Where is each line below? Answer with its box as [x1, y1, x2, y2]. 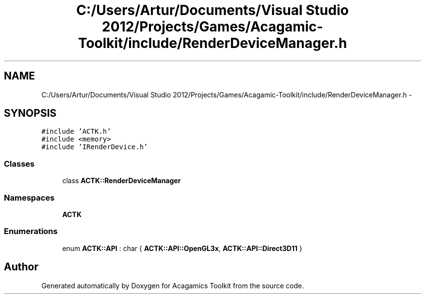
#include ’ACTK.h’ [41, 127, 111, 136]
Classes [4, 158, 35, 169]
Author [4, 261, 38, 273]
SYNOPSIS [4, 107, 57, 120]
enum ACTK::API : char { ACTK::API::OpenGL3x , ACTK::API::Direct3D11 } [62, 244, 302, 252]
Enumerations [4, 226, 58, 236]
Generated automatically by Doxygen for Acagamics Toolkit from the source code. [41, 281, 304, 290]
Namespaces [4, 192, 55, 203]
